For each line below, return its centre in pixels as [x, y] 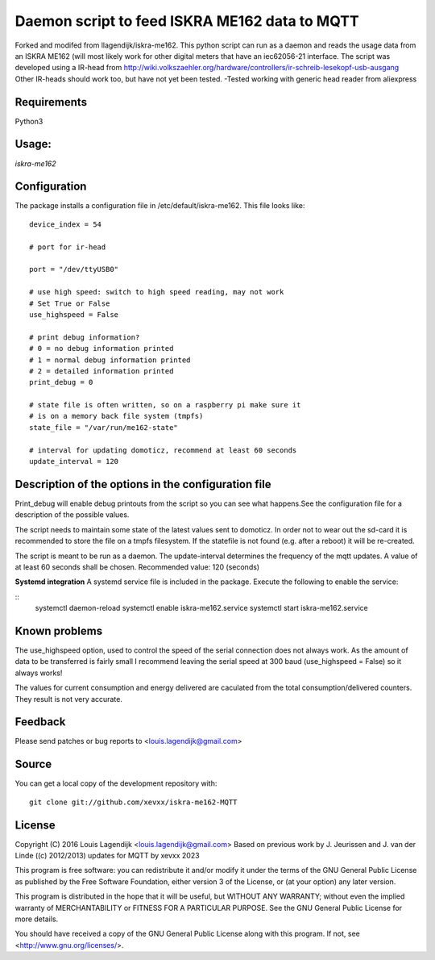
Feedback [40, 722]
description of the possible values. [72, 515]
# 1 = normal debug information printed [110, 360]
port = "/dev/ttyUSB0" [74, 269]
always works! [39, 673]
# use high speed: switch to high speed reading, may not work [157, 292]
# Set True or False [70, 303]
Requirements [51, 102]
